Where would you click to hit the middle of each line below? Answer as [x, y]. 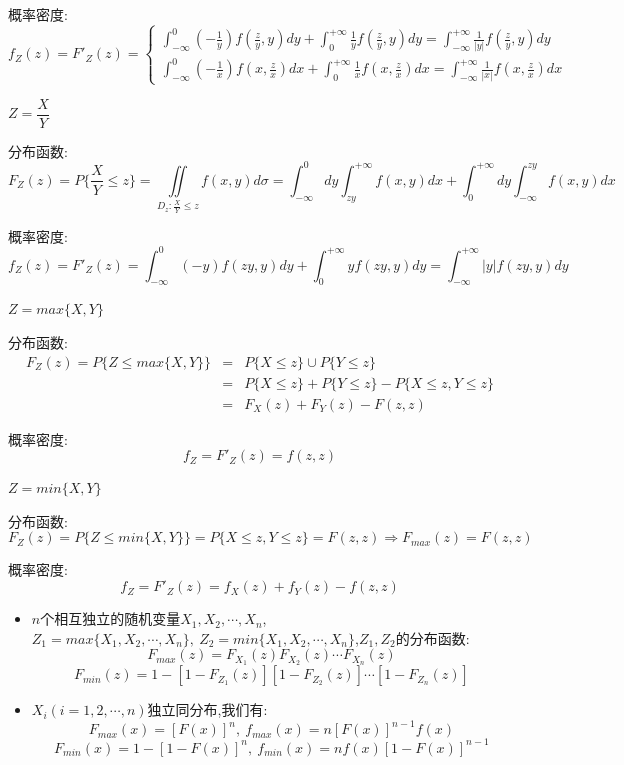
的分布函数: [432, 637]
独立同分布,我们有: [207, 709]
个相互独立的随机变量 [110, 618]
